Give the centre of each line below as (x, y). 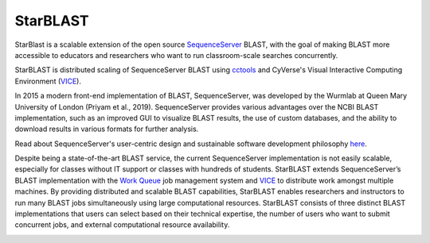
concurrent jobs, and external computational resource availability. (122, 225)
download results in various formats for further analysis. (107, 129)
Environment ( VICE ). (48, 81)
